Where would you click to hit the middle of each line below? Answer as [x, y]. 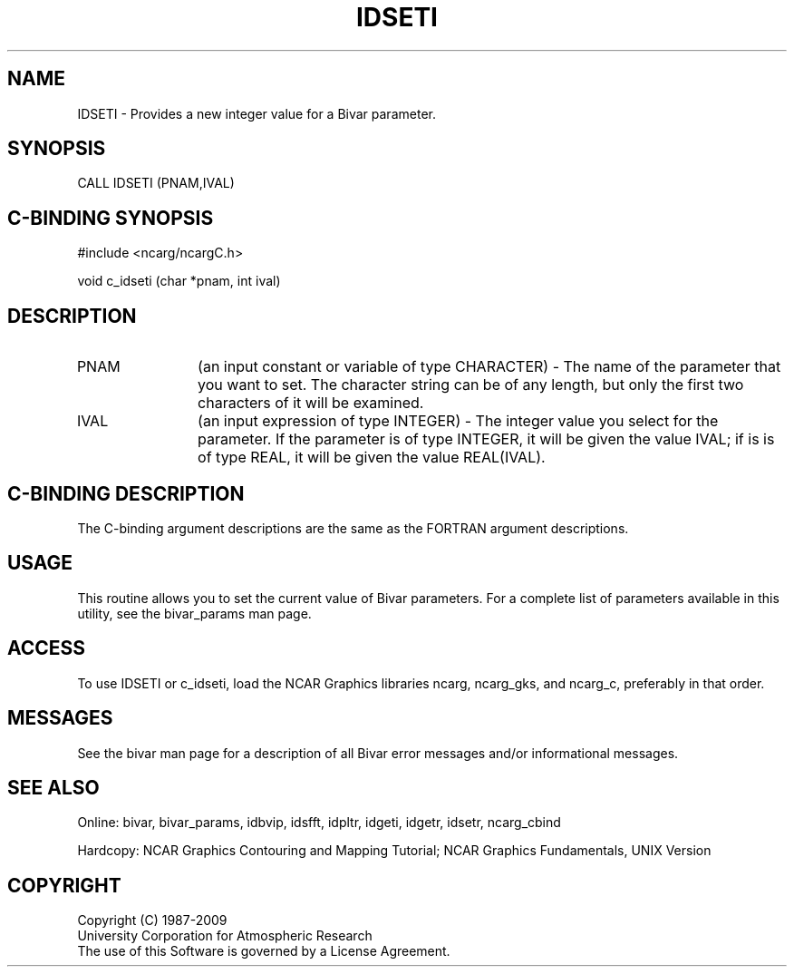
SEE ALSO [53, 787]
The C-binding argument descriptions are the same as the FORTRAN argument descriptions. [353, 528]
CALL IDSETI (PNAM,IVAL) [156, 183]
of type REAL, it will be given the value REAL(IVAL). [372, 458]
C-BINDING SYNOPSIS [111, 218]
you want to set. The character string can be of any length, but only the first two [471, 385]
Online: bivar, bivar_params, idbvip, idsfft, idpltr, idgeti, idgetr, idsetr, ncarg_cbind [319, 823]
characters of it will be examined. [311, 403]
